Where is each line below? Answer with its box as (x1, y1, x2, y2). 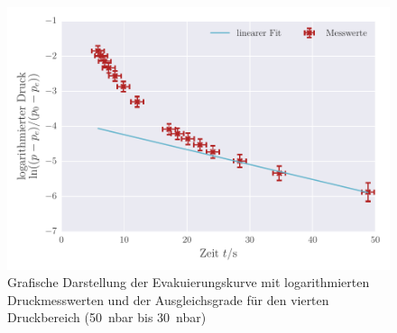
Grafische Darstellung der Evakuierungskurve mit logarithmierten (7, 273, 370, 292)
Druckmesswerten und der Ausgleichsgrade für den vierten (7, 290, 329, 309)
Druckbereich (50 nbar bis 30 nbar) (7, 308, 207, 327)
